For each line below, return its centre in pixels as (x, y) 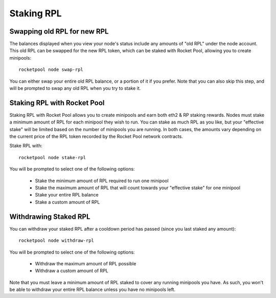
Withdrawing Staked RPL (50, 217)
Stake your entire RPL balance (67, 195)
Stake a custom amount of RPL (67, 202)
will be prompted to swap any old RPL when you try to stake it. (75, 88)
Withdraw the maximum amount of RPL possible (86, 263)
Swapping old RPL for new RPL (59, 31)
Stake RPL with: (26, 146)
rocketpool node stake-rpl (52, 157)
